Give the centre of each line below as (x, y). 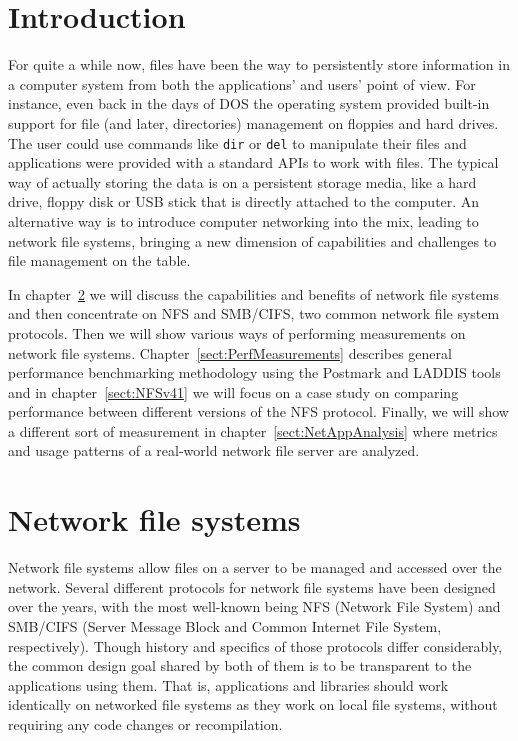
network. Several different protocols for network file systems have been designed (252, 586)
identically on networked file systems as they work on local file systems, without (253, 704)
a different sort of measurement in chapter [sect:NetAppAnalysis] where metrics (253, 430)
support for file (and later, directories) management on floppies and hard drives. (253, 122)
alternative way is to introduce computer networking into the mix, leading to (243, 220)
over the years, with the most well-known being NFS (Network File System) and (254, 606)
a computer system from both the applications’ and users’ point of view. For (242, 83)
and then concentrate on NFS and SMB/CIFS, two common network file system (254, 313)
